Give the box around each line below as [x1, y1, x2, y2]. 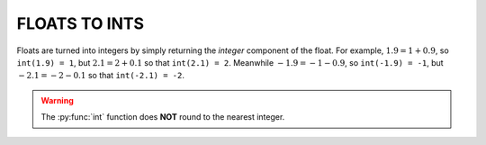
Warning [40, 95, 74, 105]
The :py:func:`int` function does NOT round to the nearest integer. [40, 112, 285, 122]
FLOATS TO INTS [16, 14, 144, 33]
